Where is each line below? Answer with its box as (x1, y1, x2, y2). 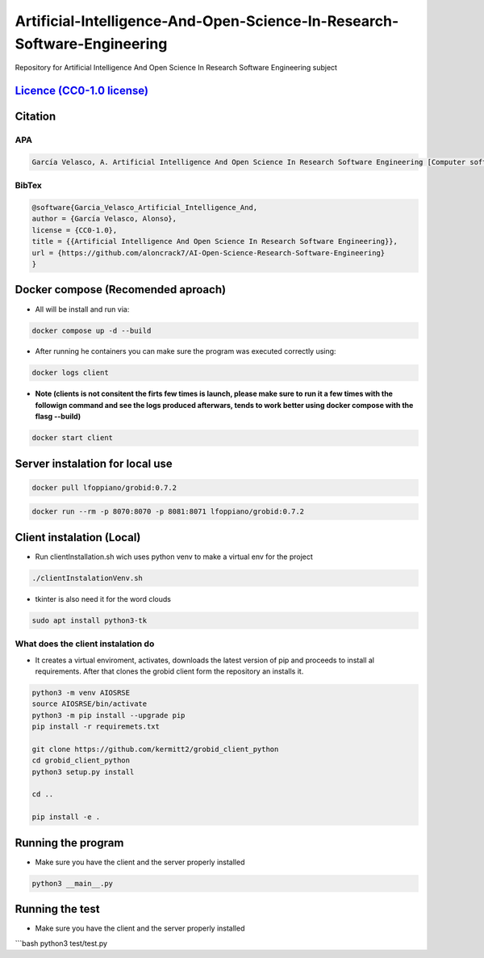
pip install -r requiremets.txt (31, 722, 161, 731)
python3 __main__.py (31, 879, 113, 888)
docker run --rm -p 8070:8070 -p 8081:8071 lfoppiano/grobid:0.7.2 (31, 507, 305, 516)
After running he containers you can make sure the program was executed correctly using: (35, 347, 336, 356)
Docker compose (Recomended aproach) (15, 283, 226, 296)
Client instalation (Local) (15, 530, 141, 544)
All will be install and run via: (35, 304, 130, 314)
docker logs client (31, 368, 109, 377)
